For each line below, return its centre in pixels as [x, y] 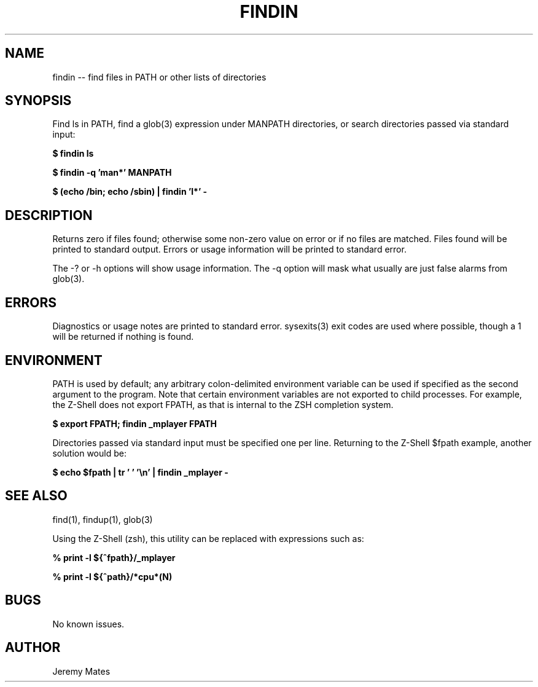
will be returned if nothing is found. [123, 337]
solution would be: [89, 453]
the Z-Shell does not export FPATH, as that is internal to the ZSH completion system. [223, 404]
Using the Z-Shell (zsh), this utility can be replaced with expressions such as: [208, 538]
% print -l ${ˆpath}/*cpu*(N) [112, 576]
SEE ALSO [36, 496]
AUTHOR [33, 648]
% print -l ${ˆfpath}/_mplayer [114, 557]
